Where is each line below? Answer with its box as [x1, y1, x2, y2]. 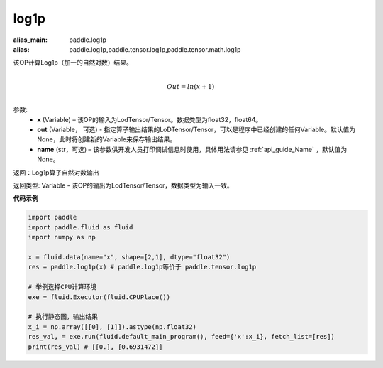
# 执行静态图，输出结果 [28, 313, 99, 321]
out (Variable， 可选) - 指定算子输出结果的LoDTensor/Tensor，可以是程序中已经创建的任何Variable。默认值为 [37, 125, 356, 134]
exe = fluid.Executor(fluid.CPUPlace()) [28, 293, 170, 301]
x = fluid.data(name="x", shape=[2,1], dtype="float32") [28, 253, 231, 261]
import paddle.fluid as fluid [28, 223, 133, 231]
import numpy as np [28, 233, 96, 242]
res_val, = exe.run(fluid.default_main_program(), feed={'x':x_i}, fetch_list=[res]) [28, 332, 335, 341]
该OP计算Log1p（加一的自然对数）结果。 [13, 58, 133, 67]
